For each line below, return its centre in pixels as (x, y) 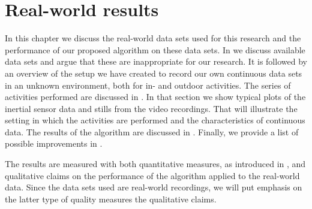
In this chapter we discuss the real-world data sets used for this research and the (153, 38)
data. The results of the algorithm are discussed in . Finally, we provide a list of (152, 131)
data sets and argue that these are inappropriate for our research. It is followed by (156, 61)
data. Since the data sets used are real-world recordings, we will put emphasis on (154, 187)
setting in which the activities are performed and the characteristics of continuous (155, 120)
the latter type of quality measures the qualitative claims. (111, 199)
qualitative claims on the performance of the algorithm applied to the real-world (152, 175)
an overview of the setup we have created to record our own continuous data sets (154, 73)
